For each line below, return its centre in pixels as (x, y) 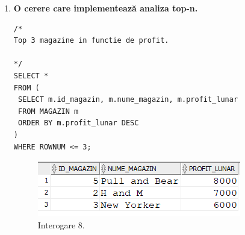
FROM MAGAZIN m (48, 111)
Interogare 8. (61, 224)
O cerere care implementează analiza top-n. (106, 8)
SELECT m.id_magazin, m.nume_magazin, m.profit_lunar (128, 100)
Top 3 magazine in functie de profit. (91, 41)
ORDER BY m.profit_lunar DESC (78, 123)
